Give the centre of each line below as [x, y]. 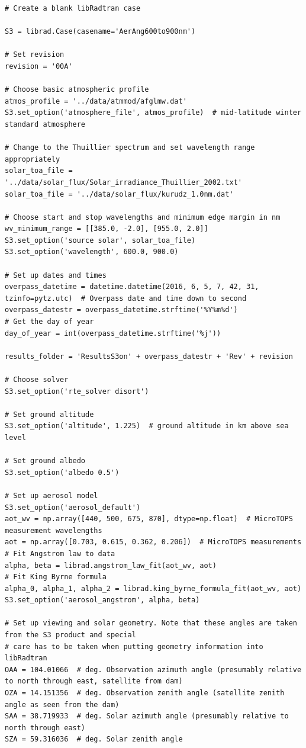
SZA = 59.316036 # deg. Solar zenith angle [94, 739]
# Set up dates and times [56, 275]
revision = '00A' [39, 66]
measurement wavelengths [54, 530]
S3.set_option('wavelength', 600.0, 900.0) [92, 252]
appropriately [33, 159]
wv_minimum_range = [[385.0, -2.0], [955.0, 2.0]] [107, 229]
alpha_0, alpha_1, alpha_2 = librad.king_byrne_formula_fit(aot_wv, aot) [153, 588]
